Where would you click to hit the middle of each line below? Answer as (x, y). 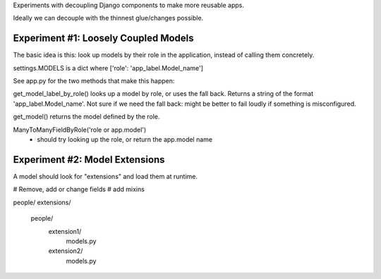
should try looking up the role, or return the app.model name (125, 139)
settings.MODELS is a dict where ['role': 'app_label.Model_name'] (108, 68)
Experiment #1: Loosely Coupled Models (103, 38)
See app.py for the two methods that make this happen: (94, 81)
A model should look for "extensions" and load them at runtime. (105, 176)
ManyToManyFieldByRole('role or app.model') (80, 130)
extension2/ (66, 251)
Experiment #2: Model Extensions (89, 160)
